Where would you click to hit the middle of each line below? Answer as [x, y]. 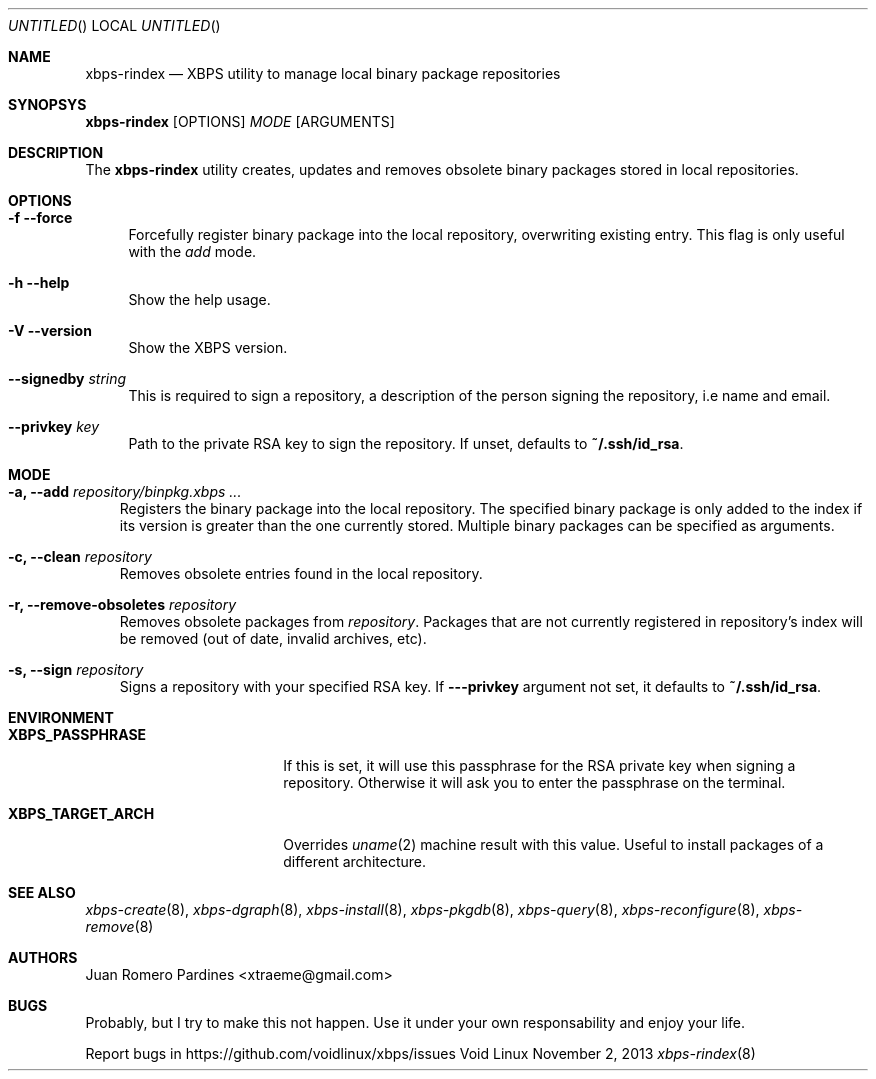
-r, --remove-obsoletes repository [122, 604]
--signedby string [67, 378]
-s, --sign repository [76, 669]
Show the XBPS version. [208, 347]
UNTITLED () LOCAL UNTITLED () [114, 25]
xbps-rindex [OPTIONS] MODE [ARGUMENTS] [240, 121]
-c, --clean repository [80, 556]
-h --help [39, 282]
